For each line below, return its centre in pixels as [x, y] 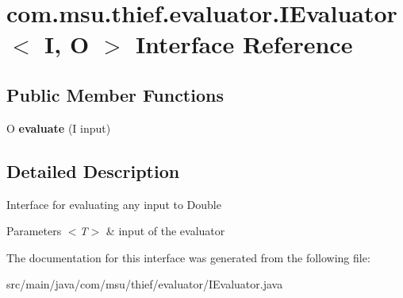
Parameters [34, 231]
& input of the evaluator [165, 231]
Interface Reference [244, 44]
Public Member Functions [115, 94]
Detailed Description [93, 170]
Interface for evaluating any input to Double [114, 204]
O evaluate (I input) [59, 128]
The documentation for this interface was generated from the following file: [188, 257]
